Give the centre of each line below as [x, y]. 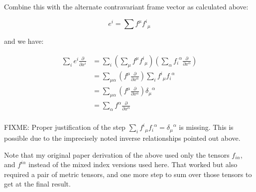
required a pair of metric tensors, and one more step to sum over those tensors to [128, 174]
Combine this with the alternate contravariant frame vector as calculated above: [126, 6]
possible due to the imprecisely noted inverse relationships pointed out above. [122, 138]
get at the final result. [37, 184]
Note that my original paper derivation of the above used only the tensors [117, 154]
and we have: [24, 41]
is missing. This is [206, 127]
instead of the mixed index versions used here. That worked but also [133, 164]
